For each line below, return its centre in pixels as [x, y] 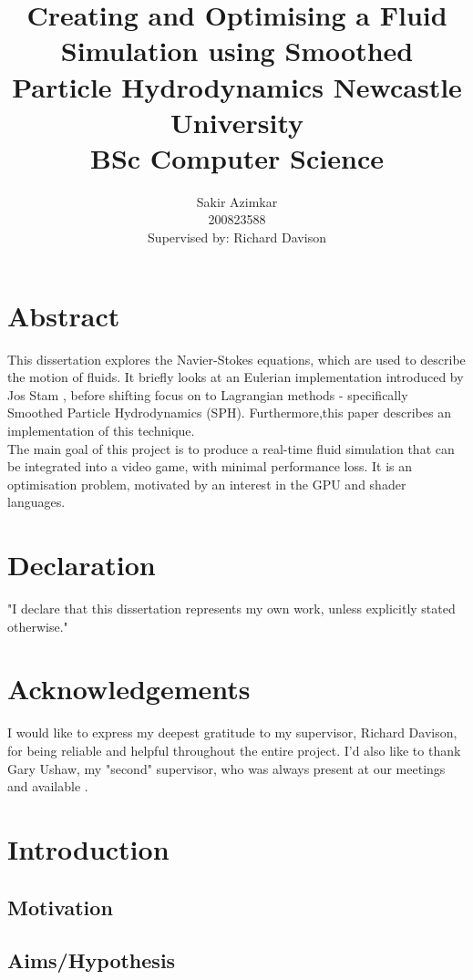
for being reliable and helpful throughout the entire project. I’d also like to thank [234, 750]
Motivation [60, 907]
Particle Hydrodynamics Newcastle [237, 86]
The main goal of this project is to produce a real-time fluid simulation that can [231, 448]
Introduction [88, 848]
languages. [36, 502]
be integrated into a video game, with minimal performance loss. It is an [210, 466]
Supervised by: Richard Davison [237, 237]
